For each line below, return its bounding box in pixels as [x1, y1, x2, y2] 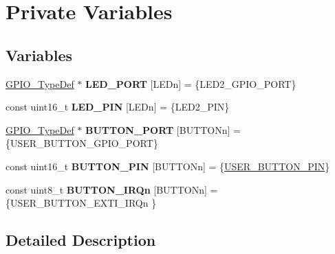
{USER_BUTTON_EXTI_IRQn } [6, 196, 157, 210]
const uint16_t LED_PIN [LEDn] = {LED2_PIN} [6, 100, 230, 114]
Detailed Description [6, 229, 156, 251]
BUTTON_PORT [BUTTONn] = [85, 122, 241, 137]
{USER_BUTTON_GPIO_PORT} [6, 136, 158, 150]
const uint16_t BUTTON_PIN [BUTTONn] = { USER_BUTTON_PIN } [6, 159, 330, 173]
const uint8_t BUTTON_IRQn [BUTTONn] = [6, 182, 218, 196]
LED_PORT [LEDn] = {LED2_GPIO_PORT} [85, 76, 296, 91]
